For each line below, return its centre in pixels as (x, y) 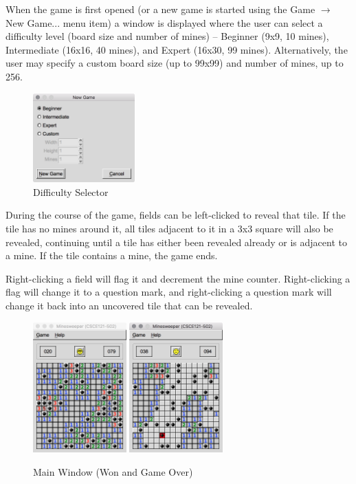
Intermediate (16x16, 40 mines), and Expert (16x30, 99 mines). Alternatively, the (177, 49)
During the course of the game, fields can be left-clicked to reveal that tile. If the (176, 215)
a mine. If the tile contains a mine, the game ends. (112, 255)
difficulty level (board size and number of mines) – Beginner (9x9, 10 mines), (167, 36)
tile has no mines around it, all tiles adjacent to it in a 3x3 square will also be (169, 228)
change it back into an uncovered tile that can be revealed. (129, 305)
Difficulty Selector (71, 191)
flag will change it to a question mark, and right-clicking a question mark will (169, 292)
